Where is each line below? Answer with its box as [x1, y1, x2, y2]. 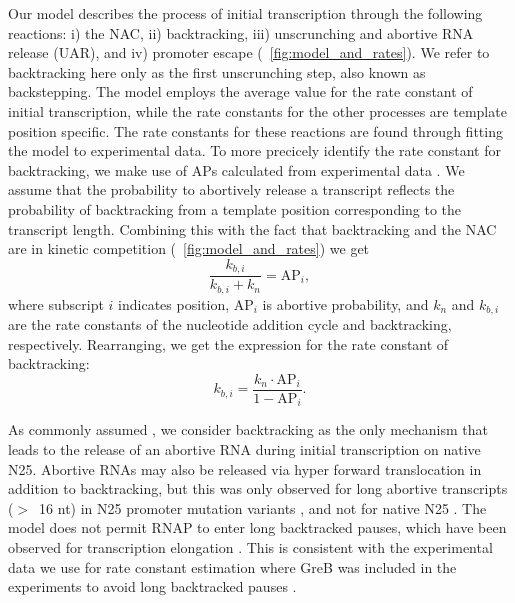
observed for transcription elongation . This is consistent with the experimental [8, 536, 493, 557]
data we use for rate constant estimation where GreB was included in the [8, 556, 457, 577]
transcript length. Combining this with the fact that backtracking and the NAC [8, 218, 497, 239]
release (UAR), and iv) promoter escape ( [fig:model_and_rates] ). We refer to [8, 42, 490, 63]
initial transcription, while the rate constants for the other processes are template [8, 100, 507, 121]
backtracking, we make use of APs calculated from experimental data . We [8, 159, 465, 180]
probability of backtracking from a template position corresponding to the [8, 198, 462, 219]
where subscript [8, 293, 104, 314]
